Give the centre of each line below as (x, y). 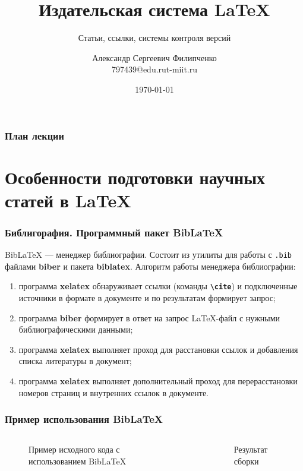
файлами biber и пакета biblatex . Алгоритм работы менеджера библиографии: (150, 266)
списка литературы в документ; (75, 361)
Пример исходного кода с (74, 449)
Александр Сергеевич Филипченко (154, 57)
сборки (246, 461)
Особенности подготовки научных (135, 177)
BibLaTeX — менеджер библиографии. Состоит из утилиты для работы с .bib (148, 255)
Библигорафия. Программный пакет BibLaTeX (114, 232)
